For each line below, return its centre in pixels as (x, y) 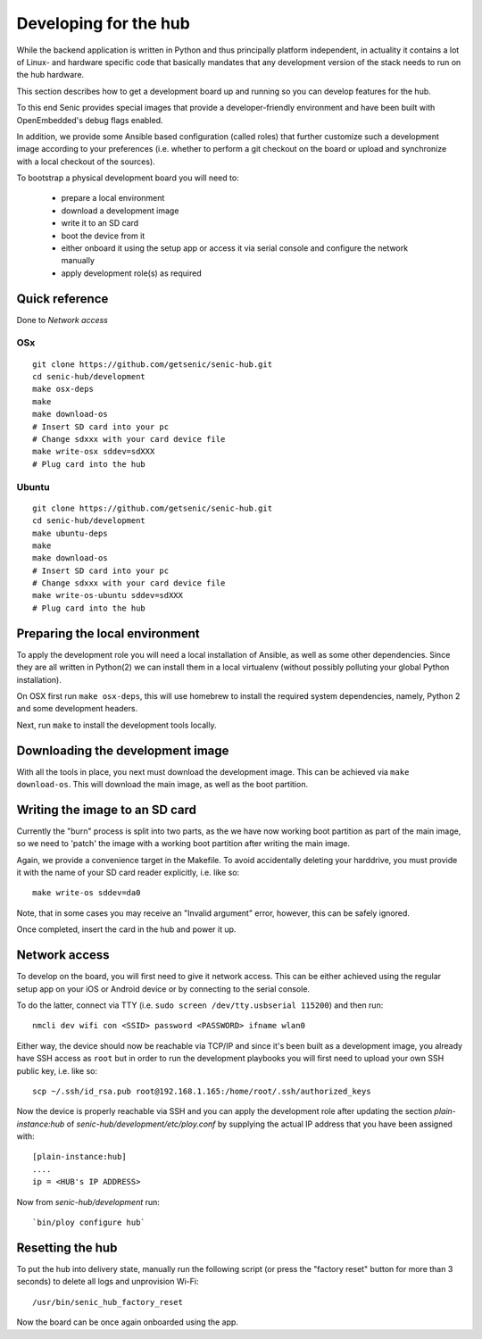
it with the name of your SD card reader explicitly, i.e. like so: (128, 873)
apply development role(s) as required (131, 273)
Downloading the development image (123, 750)
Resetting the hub (67, 1248)
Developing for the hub (104, 23)
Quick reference (62, 299)
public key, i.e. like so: (57, 1070)
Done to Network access (62, 320)
